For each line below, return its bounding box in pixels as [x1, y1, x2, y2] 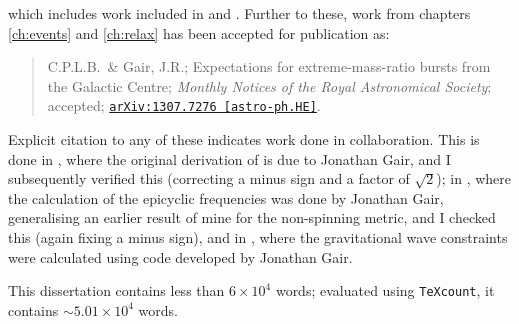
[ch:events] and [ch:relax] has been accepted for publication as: [8, 22, 390, 43]
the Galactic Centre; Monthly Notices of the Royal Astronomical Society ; [47, 75, 492, 96]
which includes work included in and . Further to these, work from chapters [8, 3, 471, 23]
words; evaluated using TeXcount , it [275, 280, 495, 301]
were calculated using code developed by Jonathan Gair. [8, 246, 353, 267]
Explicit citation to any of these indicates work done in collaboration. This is [8, 129, 480, 150]
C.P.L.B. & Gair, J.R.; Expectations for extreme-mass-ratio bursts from [47, 56, 491, 77]
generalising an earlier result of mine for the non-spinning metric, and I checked [8, 207, 496, 228]
